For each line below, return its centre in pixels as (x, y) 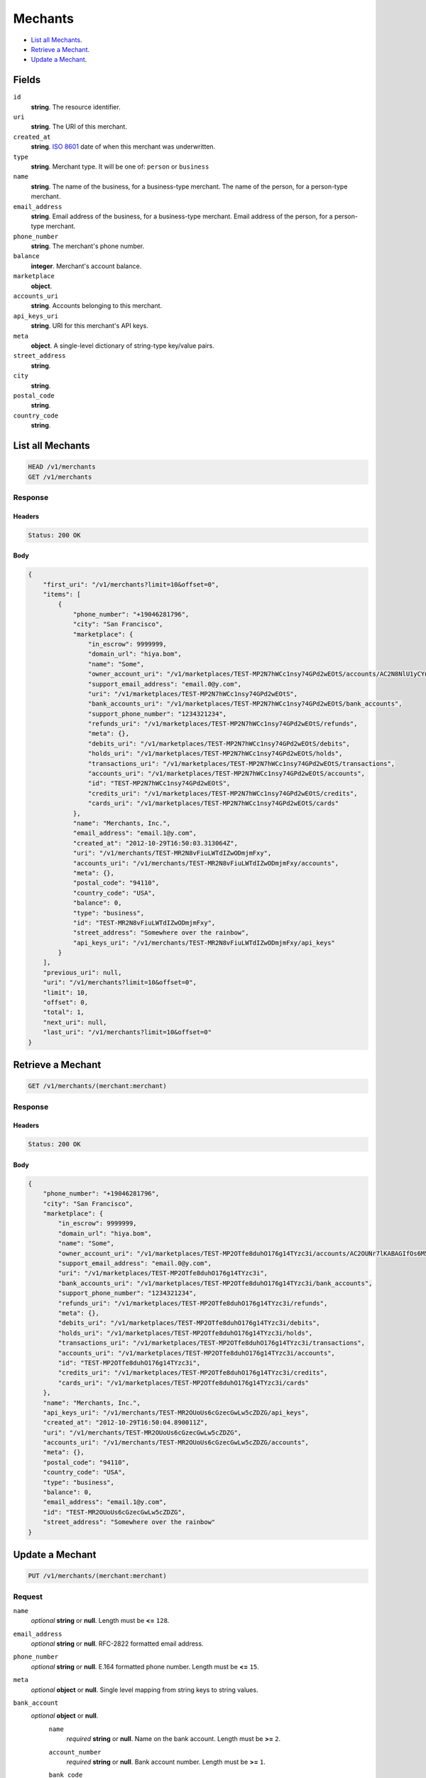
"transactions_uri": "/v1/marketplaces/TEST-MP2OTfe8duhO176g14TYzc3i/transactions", (212, 1343)
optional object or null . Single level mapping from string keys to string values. (144, 1690)
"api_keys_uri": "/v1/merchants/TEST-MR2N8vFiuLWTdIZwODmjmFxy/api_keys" (204, 943)
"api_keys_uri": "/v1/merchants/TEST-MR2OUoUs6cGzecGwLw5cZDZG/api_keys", (176, 1412)
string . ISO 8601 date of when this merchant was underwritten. (123, 147)
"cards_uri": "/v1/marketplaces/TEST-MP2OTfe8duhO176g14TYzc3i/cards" (183, 1383)
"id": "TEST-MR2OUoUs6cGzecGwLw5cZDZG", (114, 1512)
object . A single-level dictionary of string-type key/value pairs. (122, 346)
